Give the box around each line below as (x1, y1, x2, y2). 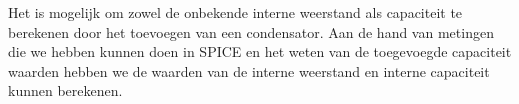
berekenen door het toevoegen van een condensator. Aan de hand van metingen (8, 21, 494, 42)
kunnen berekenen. (8, 80, 123, 101)
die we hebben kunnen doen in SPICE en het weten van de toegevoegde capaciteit (8, 41, 512, 62)
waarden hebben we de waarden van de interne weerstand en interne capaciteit (8, 60, 490, 81)
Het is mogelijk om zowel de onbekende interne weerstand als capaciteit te (8, 2, 463, 22)
